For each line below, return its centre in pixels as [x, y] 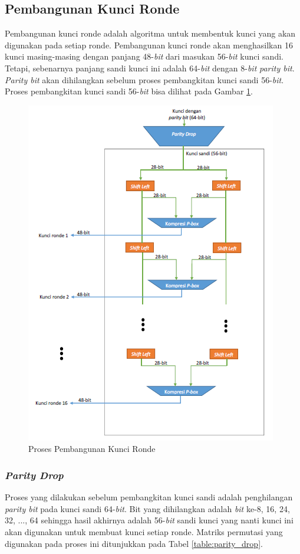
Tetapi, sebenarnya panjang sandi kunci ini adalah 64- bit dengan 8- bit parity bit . [150, 68]
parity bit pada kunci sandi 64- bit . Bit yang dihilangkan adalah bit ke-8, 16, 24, [147, 508]
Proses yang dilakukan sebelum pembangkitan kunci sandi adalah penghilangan [149, 497]
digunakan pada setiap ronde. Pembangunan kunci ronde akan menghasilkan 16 [149, 45]
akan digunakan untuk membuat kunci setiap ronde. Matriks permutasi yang [144, 531]
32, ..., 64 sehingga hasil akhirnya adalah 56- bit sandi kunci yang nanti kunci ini [149, 520]
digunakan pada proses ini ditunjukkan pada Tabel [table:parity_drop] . [134, 543]
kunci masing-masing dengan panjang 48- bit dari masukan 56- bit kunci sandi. [144, 56]
